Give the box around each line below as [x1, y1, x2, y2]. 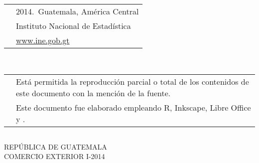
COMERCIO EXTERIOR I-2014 [4, 151, 105, 162]
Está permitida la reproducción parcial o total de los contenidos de [16, 75, 249, 87]
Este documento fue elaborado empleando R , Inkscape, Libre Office [16, 101, 251, 113]
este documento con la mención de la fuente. [16, 87, 171, 99]
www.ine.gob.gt [16, 34, 70, 46]
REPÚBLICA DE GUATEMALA [4, 141, 107, 152]
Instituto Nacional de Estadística [16, 20, 131, 31]
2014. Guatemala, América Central [16, 5, 139, 17]
